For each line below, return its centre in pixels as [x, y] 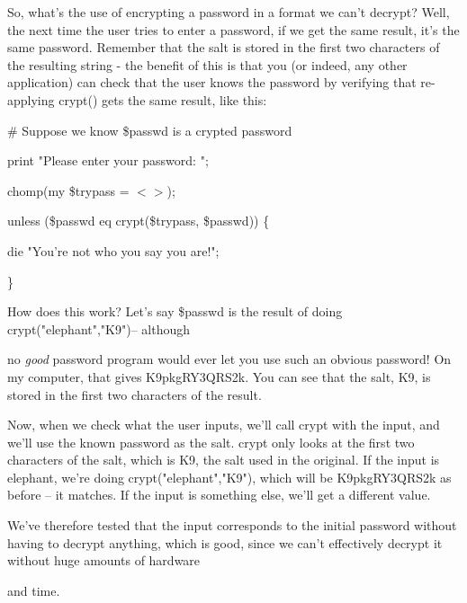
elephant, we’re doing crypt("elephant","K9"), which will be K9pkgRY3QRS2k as [229, 477]
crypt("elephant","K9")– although [99, 328]
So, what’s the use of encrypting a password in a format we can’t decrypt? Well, [229, 12]
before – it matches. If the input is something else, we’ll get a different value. [219, 495]
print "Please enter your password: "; [108, 160]
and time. [34, 590]
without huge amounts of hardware [104, 560]
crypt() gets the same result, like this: [163, 99]
